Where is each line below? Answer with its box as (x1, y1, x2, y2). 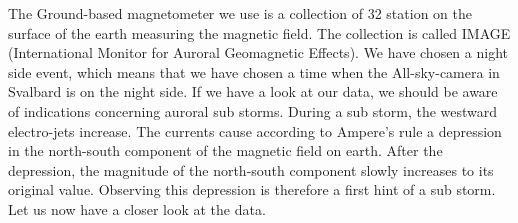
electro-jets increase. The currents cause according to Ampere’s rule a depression (8, 120, 502, 141)
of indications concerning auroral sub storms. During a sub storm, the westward (8, 100, 498, 121)
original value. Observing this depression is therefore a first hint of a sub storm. (8, 179, 496, 200)
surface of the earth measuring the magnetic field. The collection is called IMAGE (8, 22, 511, 43)
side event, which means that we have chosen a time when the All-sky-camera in (8, 61, 500, 82)
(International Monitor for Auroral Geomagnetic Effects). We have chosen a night (8, 42, 508, 63)
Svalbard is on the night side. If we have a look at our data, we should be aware (8, 81, 498, 102)
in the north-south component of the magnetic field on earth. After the (8, 140, 443, 161)
